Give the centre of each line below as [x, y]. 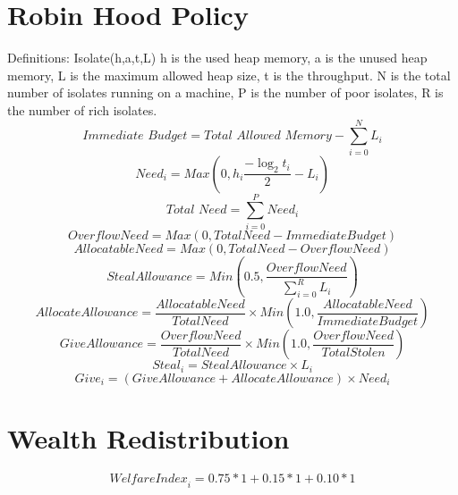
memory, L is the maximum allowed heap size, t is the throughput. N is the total [229, 75]
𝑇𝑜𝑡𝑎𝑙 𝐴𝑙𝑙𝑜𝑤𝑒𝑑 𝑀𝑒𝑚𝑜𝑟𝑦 [268, 136]
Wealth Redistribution [148, 437]
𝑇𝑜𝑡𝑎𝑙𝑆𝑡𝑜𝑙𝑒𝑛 [353, 352]
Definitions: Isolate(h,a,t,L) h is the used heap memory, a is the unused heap [217, 58]
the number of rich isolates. [82, 109]
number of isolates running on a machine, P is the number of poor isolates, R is [225, 92]
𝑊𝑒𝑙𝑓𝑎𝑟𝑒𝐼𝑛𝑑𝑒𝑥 [148, 478]
